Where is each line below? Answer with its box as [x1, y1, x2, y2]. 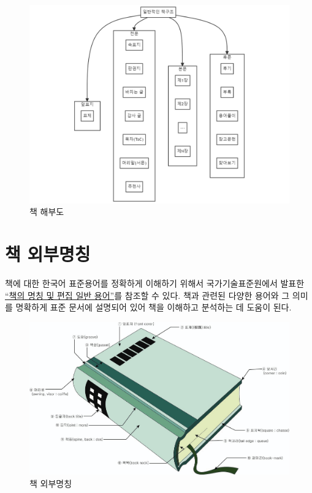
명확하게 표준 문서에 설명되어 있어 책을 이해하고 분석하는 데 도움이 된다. [15, 301, 292, 314]
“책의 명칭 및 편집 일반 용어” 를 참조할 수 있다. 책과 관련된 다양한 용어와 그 [5, 288, 290, 301]
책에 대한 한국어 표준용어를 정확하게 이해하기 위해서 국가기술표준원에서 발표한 [5, 277, 305, 290]
